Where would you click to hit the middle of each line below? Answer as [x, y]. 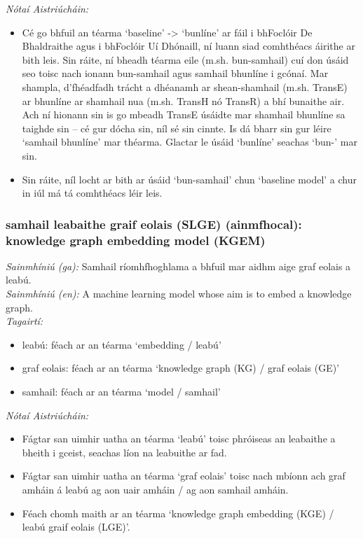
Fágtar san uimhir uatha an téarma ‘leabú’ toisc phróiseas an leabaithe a [179, 439]
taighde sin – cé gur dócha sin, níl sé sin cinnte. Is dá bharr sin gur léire [177, 128]
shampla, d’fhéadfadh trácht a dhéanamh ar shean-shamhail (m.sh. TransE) [185, 86]
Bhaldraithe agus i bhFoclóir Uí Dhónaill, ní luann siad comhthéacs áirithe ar [189, 46]
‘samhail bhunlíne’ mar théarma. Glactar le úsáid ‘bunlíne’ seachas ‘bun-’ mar [190, 142]
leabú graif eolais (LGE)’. [76, 527]
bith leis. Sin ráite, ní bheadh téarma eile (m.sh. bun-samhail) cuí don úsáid [185, 59]
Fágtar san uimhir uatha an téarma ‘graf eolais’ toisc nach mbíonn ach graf [184, 476]
